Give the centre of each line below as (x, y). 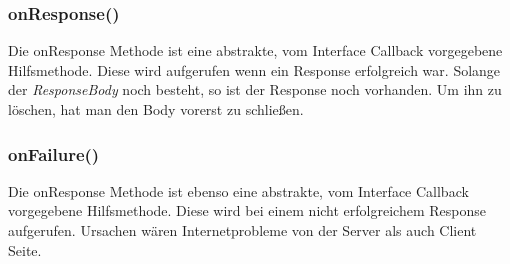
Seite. (25, 249)
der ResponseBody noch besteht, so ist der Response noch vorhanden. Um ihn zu (255, 89)
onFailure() (54, 153)
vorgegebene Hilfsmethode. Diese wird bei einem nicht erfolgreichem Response (247, 210)
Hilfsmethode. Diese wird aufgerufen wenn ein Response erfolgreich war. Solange (254, 69)
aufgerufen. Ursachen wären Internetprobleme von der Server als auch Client (242, 230)
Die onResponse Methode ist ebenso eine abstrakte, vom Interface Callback (238, 190)
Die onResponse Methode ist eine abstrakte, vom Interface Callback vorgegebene (255, 50)
